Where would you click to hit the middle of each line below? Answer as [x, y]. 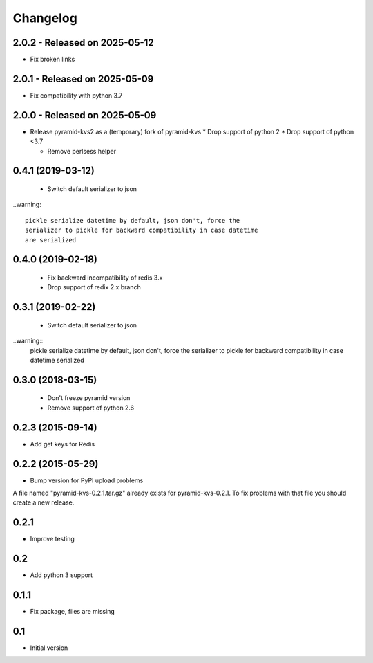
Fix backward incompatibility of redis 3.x [105, 278]
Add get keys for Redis [63, 444]
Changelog [45, 18]
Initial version [49, 648]
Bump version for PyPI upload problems [87, 480]
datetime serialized [57, 360]
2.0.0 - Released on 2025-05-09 [85, 115]
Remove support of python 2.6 [91, 408]
